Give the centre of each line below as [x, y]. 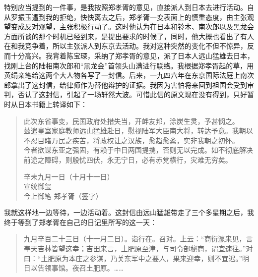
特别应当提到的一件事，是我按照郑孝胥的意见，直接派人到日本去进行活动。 [126, 7]
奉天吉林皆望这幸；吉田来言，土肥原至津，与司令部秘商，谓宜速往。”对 [138, 249]
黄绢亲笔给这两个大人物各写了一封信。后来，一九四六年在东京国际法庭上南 [126, 75]
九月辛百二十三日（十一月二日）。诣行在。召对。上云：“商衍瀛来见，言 [138, 239]
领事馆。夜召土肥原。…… [84, 268]
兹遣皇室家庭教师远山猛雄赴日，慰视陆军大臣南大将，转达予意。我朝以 [138, 131]
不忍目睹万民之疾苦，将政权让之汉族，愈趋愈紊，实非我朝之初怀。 [131, 140]
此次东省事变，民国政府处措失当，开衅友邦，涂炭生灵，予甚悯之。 [131, 121]
